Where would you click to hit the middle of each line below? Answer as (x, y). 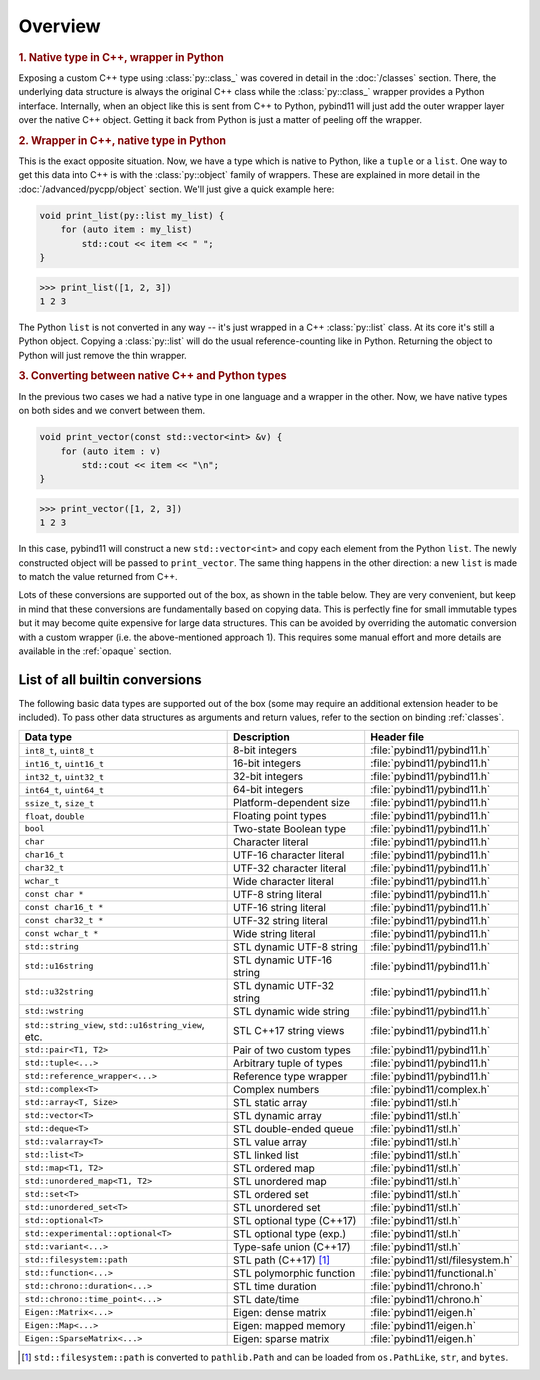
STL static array (270, 1102)
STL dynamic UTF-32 (283, 985)
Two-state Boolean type (289, 828)
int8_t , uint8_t (59, 750)
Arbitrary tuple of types (288, 1063)
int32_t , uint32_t (64, 776)
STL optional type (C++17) (294, 1220)
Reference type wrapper (290, 1076)
